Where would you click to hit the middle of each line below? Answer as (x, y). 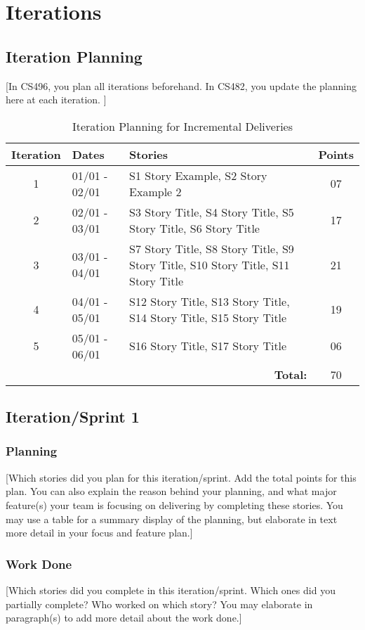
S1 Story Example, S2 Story (198, 175)
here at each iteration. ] (56, 99)
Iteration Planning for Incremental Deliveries (182, 126)
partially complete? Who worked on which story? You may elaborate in (159, 604)
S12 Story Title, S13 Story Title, (210, 301)
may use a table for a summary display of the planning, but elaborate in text (172, 519)
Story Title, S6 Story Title (194, 228)
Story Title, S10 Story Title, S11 (210, 264)
